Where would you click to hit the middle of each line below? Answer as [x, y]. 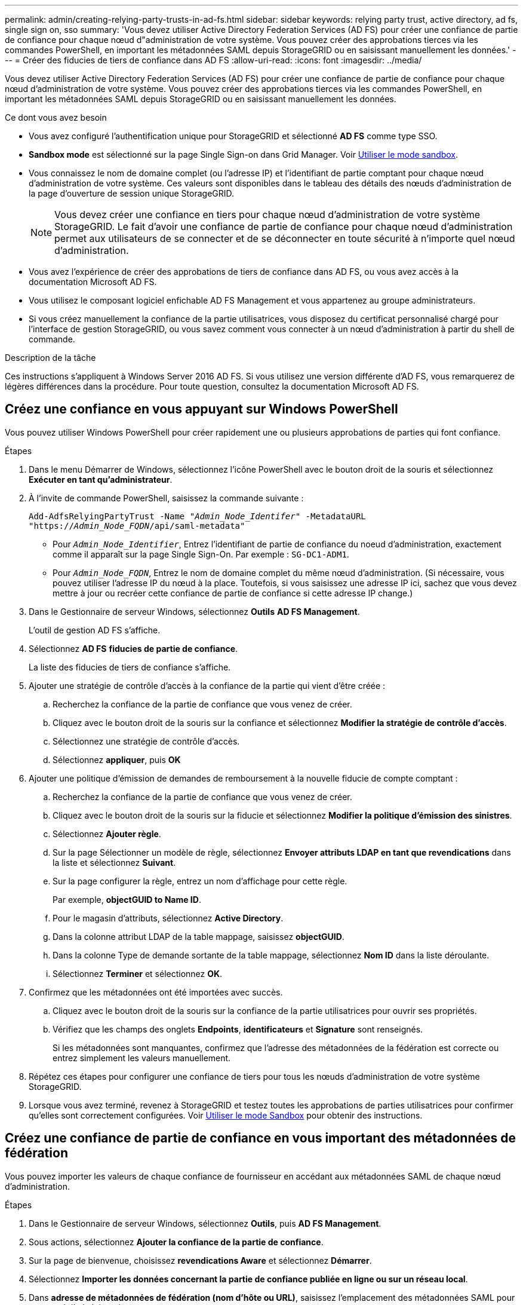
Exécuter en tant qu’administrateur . [101, 479]
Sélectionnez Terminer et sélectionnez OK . [138, 973]
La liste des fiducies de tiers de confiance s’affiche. [130, 667]
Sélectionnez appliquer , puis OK [117, 759]
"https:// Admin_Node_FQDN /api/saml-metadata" [137, 526]
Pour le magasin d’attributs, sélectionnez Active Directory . [168, 918]
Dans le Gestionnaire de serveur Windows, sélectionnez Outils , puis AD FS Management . [205, 1223]
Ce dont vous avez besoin [56, 117]
